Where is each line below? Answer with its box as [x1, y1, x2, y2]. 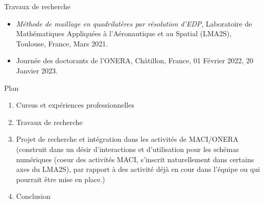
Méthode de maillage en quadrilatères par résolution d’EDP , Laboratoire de [16, 18, 252, 29]
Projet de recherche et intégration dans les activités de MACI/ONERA [16, 134, 238, 144]
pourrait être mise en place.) [16, 173, 105, 184]
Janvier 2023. [16, 65, 58, 75]
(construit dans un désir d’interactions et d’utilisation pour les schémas [16, 143, 239, 154]
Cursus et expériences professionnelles [16, 99, 134, 110]
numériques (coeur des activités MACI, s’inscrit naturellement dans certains [16, 154, 254, 164]
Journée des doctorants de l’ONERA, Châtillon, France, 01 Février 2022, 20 [16, 55, 253, 66]
